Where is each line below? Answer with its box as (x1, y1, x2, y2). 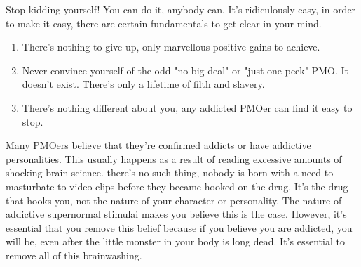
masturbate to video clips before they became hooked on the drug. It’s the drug (6, 178, 348, 193)
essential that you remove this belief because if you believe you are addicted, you (6, 220, 353, 235)
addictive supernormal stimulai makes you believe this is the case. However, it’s (6, 207, 347, 221)
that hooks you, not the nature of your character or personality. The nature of (6, 193, 342, 207)
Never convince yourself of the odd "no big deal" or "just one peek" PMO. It (22, 63, 348, 77)
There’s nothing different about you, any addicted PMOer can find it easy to (22, 100, 353, 115)
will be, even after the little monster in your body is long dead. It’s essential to (6, 234, 345, 249)
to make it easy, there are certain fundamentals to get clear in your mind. (6, 15, 322, 30)
